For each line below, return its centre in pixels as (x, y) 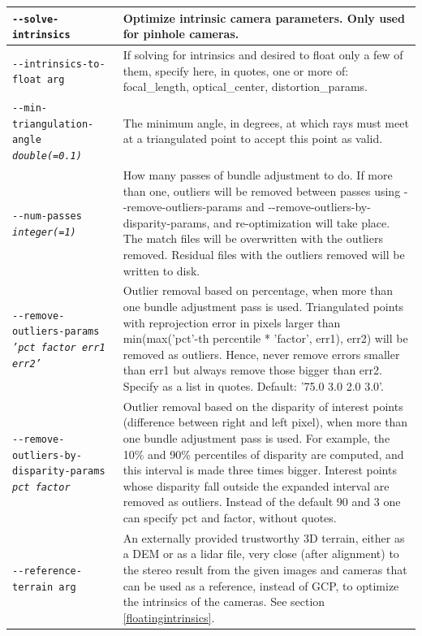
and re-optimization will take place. (302, 222)
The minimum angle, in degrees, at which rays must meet (266, 122)
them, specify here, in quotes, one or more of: (236, 70)
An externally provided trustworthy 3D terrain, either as (264, 537)
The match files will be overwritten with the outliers (253, 238)
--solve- (36, 19)
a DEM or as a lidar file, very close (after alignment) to (261, 554)
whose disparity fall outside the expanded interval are (256, 485)
